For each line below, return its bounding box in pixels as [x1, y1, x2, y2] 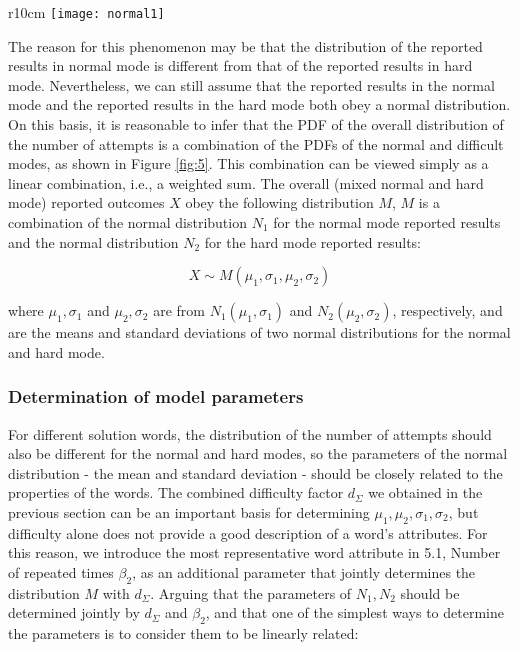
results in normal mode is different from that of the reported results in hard [8, 55, 473, 76]
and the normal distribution [8, 231, 179, 252]
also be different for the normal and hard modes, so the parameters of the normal [8, 443, 508, 464]
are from [153, 300, 205, 321]
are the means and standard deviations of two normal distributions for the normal [8, 322, 511, 343]
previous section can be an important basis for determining [8, 501, 370, 522]
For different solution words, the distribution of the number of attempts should [8, 423, 492, 444]
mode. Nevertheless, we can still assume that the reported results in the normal [8, 74, 495, 95]
